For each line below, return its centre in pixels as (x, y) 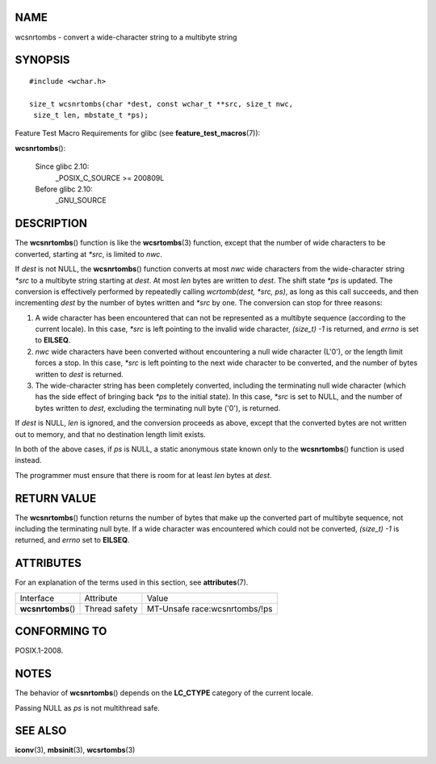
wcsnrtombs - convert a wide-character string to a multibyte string (126, 37)
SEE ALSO (41, 731)
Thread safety (111, 608)
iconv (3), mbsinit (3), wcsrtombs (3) (75, 750)
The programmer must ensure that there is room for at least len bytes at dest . (143, 475)
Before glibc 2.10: (64, 189)
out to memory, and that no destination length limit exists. (110, 434)
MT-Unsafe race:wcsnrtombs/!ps (210, 608)
